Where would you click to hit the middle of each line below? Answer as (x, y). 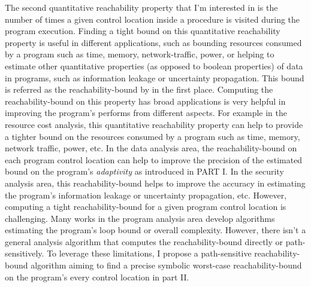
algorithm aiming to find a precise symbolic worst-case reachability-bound (166, 265)
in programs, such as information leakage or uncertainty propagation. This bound (155, 77)
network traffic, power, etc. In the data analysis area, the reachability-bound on (151, 148)
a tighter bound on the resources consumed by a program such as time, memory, (153, 136)
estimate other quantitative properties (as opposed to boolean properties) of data (154, 65)
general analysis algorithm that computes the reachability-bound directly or (144, 241)
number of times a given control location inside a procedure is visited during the (153, 19)
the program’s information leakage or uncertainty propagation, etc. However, (146, 195)
